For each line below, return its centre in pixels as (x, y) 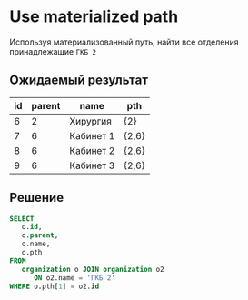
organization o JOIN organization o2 (93, 269)
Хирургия (90, 121)
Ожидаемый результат (79, 80)
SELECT (22, 219)
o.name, (36, 244)
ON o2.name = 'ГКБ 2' (74, 278)
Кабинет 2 (92, 150)
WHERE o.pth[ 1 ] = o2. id (55, 286)
